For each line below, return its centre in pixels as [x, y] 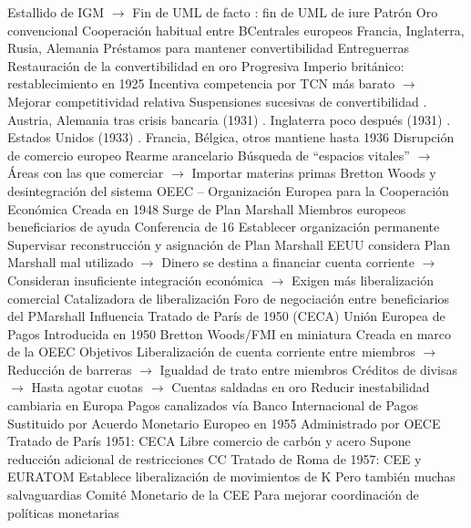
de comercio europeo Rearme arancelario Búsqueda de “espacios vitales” [209, 155]
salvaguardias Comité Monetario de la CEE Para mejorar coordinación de [213, 495]
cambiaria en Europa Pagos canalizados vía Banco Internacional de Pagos [213, 405]
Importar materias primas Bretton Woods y [314, 173]
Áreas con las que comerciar [86, 173]
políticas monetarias [63, 512]
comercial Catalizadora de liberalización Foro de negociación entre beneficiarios [229, 298]
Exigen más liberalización [363, 280]
